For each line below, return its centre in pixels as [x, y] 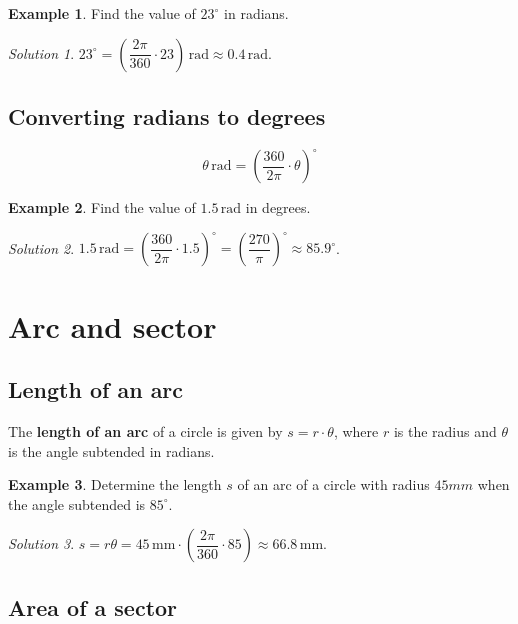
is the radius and [445, 430]
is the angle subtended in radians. [111, 450]
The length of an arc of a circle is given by [145, 430]
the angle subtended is [77, 503]
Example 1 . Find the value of [102, 13]
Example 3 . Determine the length [115, 484]
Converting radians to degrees [167, 115]
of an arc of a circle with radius [333, 484]
